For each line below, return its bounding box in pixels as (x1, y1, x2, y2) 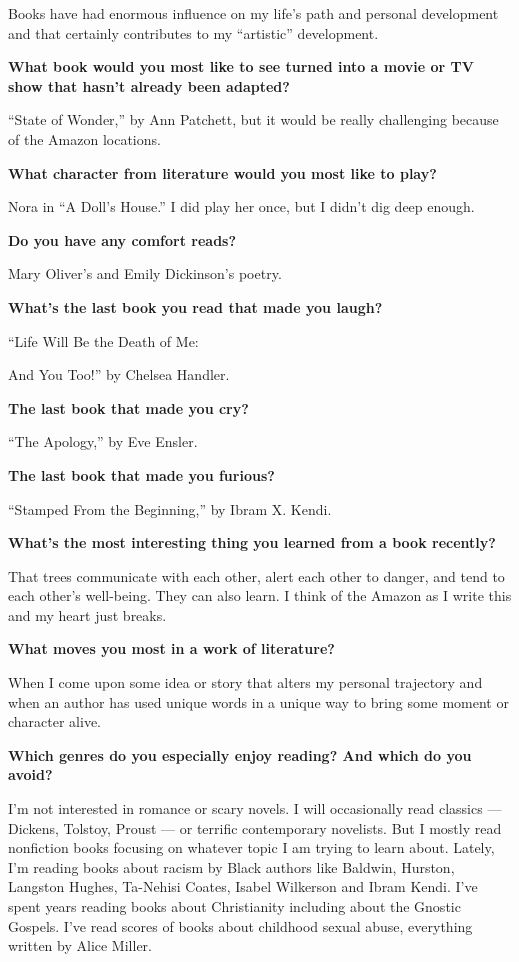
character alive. (8, 711, 102, 732)
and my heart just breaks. (8, 604, 167, 625)
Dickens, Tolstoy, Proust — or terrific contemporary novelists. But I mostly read (8, 817, 502, 838)
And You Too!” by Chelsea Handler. (8, 364, 230, 385)
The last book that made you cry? (8, 397, 249, 418)
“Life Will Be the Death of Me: (8, 330, 199, 351)
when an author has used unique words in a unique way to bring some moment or (8, 691, 509, 712)
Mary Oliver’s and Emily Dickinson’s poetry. (8, 263, 282, 284)
